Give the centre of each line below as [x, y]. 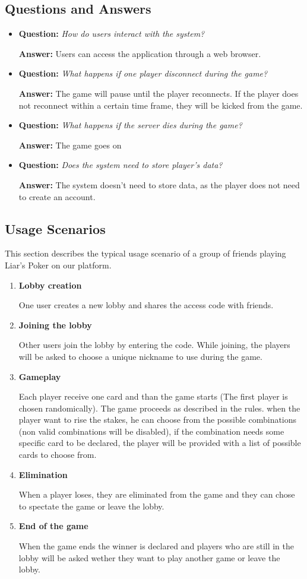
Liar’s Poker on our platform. [58, 265]
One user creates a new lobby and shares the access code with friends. [146, 305]
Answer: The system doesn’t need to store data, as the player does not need [159, 184]
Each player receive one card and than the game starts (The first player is [153, 396]
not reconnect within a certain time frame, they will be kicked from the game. [161, 105]
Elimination [43, 474]
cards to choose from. [58, 455]
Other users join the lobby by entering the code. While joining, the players [154, 345]
